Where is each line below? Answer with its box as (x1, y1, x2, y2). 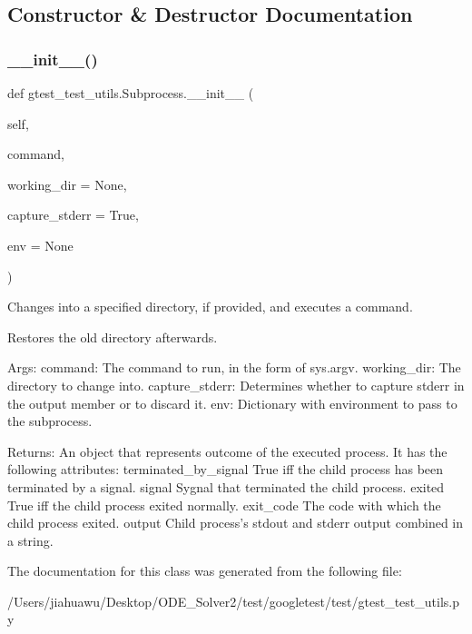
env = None (7, 235, 74, 254)
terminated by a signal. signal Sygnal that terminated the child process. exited (7, 477, 445, 496)
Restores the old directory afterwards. (7, 327, 218, 346)
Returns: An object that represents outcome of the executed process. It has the (7, 441, 447, 461)
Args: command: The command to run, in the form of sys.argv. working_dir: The (7, 358, 461, 377)
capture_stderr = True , (7, 205, 139, 224)
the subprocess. (7, 411, 93, 431)
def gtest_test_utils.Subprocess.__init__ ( (7, 84, 254, 102)
